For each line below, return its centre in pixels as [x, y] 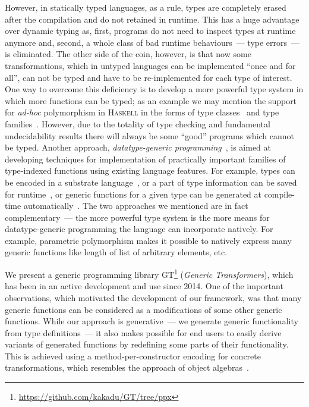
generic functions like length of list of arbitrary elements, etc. [116, 252]
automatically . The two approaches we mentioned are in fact [136, 206]
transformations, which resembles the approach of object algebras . [127, 367]
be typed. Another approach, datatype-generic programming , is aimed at [138, 147]
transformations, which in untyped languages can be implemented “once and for [150, 65]
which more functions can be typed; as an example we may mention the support [151, 100]
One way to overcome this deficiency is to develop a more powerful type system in [154, 89]
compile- [279, 194]
